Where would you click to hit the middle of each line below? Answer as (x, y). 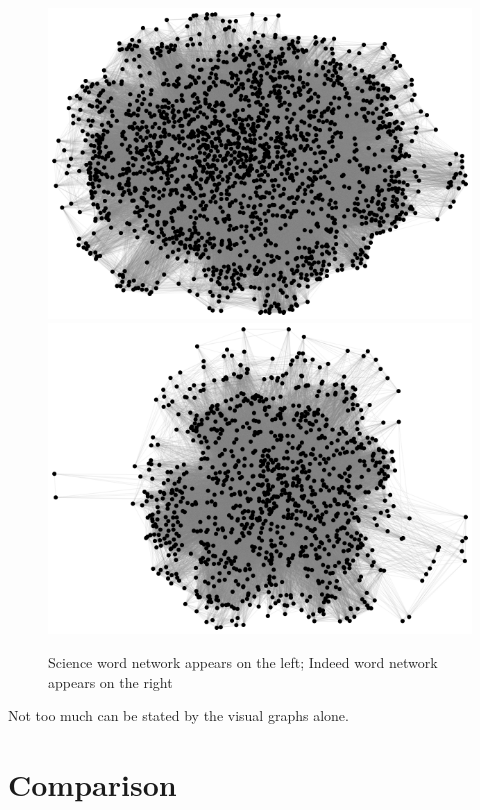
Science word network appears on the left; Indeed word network (243, 661)
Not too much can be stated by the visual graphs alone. (178, 715)
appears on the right (110, 681)
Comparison (92, 783)
